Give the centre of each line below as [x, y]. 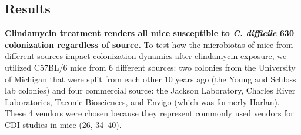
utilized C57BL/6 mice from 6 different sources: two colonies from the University [150, 67]
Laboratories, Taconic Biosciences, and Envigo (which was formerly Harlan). [142, 101]
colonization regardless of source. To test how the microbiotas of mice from [149, 44]
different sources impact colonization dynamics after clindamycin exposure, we [146, 56]
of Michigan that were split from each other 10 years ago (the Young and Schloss [150, 79]
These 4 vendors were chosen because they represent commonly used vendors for [149, 113]
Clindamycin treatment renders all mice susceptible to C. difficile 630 [149, 33]
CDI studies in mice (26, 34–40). [63, 124]
